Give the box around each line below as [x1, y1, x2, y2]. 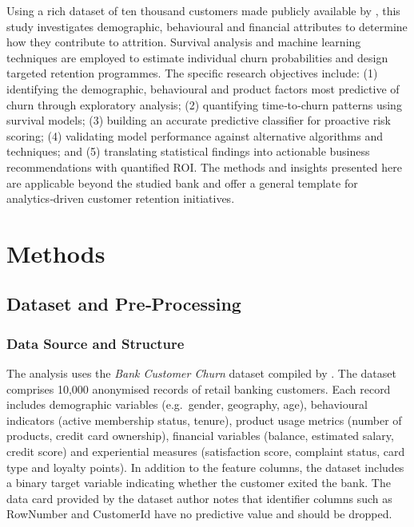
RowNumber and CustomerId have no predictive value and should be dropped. [6, 505, 392, 522]
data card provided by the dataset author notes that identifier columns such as [6, 489, 392, 506]
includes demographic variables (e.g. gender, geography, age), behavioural [6, 396, 368, 413]
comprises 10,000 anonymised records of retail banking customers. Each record [6, 380, 391, 397]
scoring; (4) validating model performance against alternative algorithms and [6, 127, 384, 144]
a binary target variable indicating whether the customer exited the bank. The [6, 474, 391, 491]
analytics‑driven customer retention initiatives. [6, 190, 235, 207]
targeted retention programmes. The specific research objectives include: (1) [6, 65, 378, 81]
